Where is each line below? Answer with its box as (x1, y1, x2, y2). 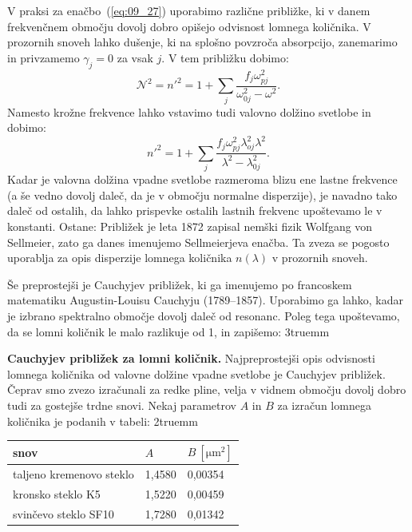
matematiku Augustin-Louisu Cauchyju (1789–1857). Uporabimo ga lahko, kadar (7, 292, 403, 308)
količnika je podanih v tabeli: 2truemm (7, 412, 198, 429)
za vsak (117, 49, 153, 66)
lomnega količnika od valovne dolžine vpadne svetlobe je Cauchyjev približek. (7, 365, 386, 382)
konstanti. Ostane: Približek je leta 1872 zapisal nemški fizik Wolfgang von (7, 217, 373, 234)
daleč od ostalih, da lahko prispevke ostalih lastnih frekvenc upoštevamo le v (7, 202, 382, 219)
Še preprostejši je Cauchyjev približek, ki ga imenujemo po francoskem (7, 276, 352, 292)
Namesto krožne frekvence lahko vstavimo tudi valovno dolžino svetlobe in (7, 103, 371, 120)
